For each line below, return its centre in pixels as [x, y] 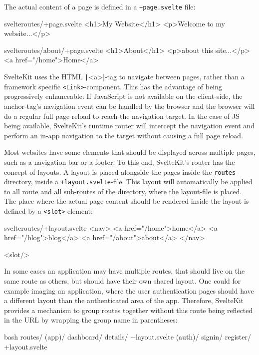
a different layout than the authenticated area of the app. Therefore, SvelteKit [124, 300]
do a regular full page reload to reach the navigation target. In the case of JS [122, 116]
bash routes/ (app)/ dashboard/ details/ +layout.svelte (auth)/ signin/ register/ [128, 337]
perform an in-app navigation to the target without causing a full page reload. [124, 135]
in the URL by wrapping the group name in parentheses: [91, 320]
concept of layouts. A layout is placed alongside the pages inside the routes [120, 172]
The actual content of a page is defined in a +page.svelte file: [100, 6]
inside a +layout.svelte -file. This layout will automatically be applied [144, 181]
